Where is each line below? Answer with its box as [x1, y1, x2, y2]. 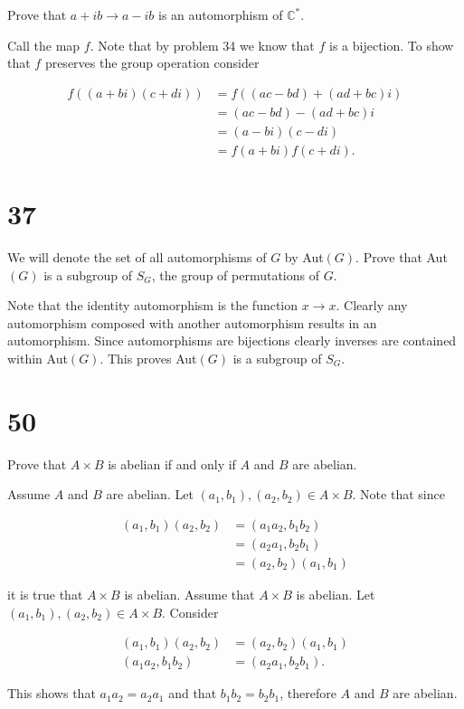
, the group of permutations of [151, 265, 320, 284]
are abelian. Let [106, 485, 194, 504]
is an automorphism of [158, 5, 283, 24]
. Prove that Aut [355, 248, 448, 267]
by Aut [284, 248, 324, 267]
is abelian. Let [296, 585, 375, 603]
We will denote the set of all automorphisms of [7, 248, 267, 267]
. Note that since [352, 485, 445, 504]
